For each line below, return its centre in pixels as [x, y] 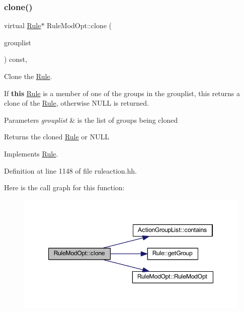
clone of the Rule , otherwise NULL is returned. [76, 103]
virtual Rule [23, 25]
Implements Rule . [31, 153]
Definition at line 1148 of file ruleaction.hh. [70, 170]
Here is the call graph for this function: [64, 187]
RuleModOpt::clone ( [79, 25]
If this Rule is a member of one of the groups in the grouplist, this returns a [122, 93]
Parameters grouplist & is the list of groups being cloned [91, 120]
